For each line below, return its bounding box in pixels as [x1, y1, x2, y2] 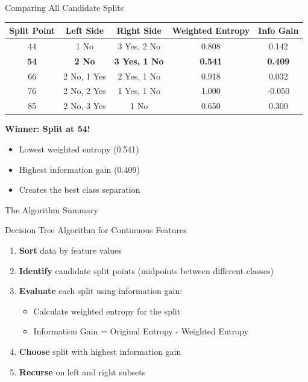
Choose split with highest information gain [19, 345, 181, 357]
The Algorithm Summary [5, 203, 98, 216]
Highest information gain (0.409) [19, 163, 140, 175]
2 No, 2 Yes [63, 84, 106, 97]
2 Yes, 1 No [118, 69, 160, 82]
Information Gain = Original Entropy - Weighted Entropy [33, 325, 249, 337]
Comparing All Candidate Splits [5, 1, 124, 13]
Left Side [65, 24, 104, 37]
